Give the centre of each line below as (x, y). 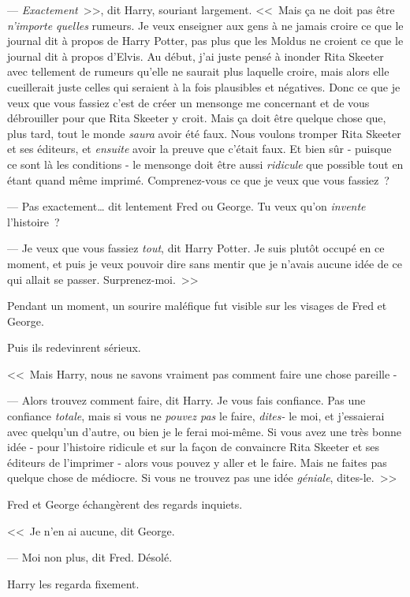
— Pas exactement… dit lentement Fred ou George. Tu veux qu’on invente (186, 206)
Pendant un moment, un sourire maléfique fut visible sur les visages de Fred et (197, 306)
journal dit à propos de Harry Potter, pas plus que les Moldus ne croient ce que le (205, 41)
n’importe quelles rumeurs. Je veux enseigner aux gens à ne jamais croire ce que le (205, 25)
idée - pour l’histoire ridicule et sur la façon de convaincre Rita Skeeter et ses (194, 447)
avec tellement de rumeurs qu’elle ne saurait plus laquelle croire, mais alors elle (198, 71)
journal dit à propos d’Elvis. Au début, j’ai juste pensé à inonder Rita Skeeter (196, 56)
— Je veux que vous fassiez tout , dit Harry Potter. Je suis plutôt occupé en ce (196, 248)
